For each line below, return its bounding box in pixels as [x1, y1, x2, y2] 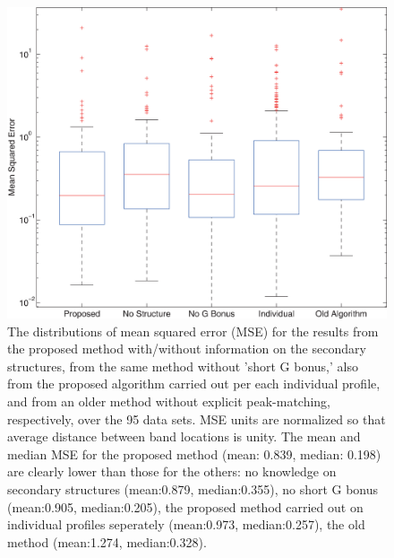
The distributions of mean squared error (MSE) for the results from [7, 321, 379, 340]
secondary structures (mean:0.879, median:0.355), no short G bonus [7, 479, 379, 498]
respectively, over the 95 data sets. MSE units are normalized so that [7, 409, 386, 428]
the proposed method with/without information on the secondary [7, 339, 366, 358]
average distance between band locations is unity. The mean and [7, 427, 361, 446]
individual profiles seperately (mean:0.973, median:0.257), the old [7, 515, 365, 534]
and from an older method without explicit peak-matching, [7, 391, 331, 410]
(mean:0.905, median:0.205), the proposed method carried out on [7, 497, 364, 516]
